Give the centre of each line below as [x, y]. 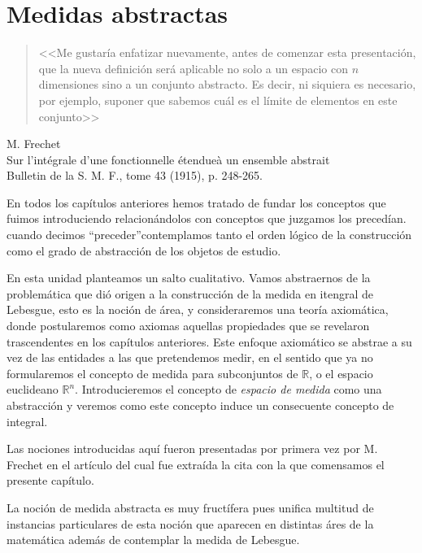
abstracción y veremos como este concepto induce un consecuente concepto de [200, 405]
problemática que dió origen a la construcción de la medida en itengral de [190, 293]
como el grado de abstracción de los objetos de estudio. [144, 250]
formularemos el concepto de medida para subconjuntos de [152, 373]
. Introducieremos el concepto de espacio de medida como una [228, 389]
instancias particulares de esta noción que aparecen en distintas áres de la [190, 523]
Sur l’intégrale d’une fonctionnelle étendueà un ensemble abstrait [168, 159]
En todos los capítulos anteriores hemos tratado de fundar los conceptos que [196, 202]
